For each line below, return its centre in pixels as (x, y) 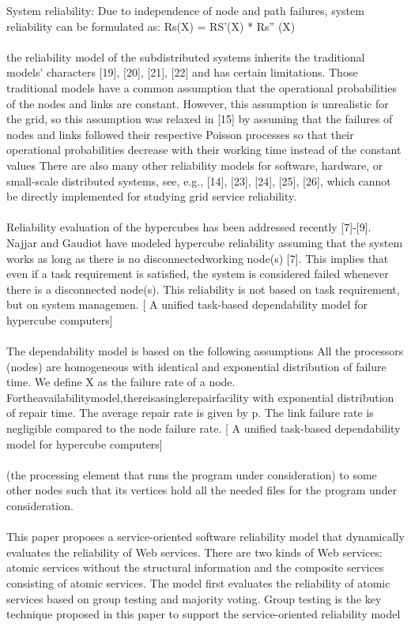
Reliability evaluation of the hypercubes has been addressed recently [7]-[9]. (189, 227)
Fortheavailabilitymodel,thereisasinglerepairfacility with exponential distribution (200, 397)
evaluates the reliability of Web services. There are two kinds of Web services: (194, 552)
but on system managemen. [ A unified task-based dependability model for (187, 304)
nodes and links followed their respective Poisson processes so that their (180, 134)
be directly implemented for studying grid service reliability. (152, 196)
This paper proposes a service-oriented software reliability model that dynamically (205, 537)
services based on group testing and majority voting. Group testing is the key (194, 598)
